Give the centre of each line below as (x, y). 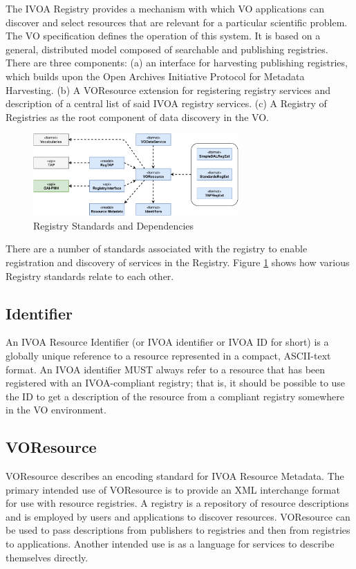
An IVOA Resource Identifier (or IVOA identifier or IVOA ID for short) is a (167, 342)
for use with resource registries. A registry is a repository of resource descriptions (177, 503)
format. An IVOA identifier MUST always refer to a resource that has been (166, 369)
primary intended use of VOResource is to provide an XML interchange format (173, 489)
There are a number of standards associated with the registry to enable (157, 249)
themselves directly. (47, 557)
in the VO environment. (56, 410)
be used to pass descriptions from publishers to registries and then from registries (178, 530)
